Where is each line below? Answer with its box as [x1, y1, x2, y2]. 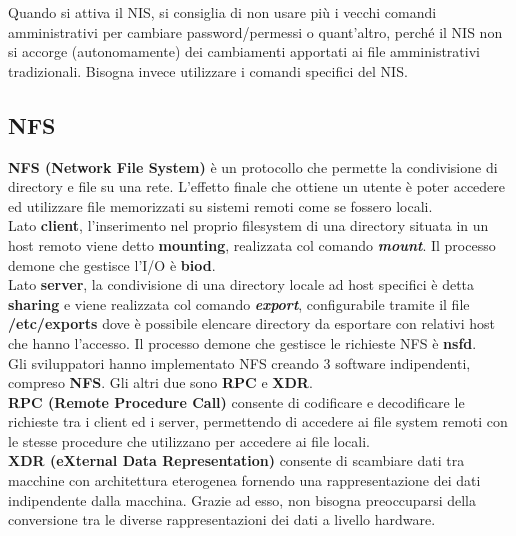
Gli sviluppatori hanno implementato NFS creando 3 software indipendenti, [8, 352, 471, 373]
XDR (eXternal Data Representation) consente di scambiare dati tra [8, 450, 465, 471]
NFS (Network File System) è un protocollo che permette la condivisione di [8, 156, 498, 177]
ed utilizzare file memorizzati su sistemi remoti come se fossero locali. [8, 195, 433, 216]
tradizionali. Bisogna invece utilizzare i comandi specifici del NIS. [8, 60, 408, 81]
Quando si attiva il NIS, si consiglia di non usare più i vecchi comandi [8, 2, 437, 22]
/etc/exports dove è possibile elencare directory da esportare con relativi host [8, 313, 496, 334]
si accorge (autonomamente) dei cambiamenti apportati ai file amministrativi [8, 41, 480, 62]
